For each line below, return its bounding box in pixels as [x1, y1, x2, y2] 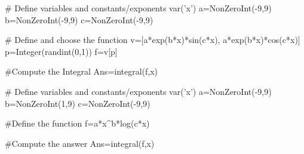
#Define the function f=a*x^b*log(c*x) [5, 117, 150, 130]
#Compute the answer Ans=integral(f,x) [5, 137, 155, 149]
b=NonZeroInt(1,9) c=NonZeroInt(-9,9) [5, 97, 151, 109]
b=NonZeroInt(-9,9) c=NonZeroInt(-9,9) [5, 13, 153, 26]
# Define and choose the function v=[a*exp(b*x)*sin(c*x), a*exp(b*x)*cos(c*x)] [5, 33, 300, 46]
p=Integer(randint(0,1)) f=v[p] [5, 45, 118, 57]
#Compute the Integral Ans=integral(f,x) [5, 65, 158, 78]
